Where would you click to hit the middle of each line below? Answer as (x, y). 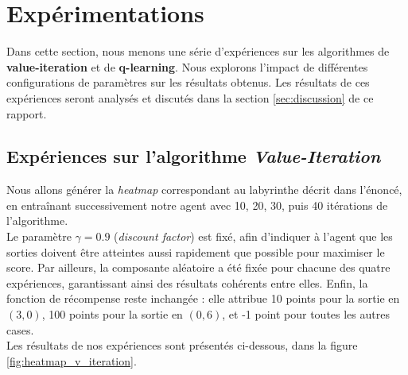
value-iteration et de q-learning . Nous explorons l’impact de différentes (187, 66)
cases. (20, 329)
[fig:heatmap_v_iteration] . (72, 360)
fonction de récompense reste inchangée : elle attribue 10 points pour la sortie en (203, 298)
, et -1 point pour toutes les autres (306, 314)
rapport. (27, 113)
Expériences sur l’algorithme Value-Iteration (194, 156)
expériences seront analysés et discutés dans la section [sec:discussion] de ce (190, 97)
